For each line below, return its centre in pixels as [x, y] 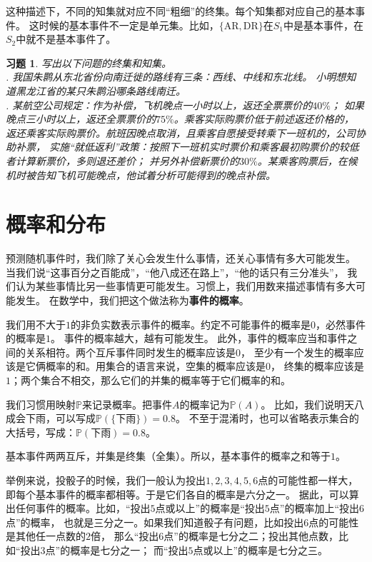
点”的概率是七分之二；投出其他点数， [251, 536]
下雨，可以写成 [60, 418]
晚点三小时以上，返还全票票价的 [81, 119]
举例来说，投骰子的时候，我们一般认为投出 [106, 480]
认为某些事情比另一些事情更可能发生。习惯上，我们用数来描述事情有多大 [185, 286]
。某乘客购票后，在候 [307, 160]
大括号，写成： [41, 432]
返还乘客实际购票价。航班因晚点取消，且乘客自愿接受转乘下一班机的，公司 [181, 132]
